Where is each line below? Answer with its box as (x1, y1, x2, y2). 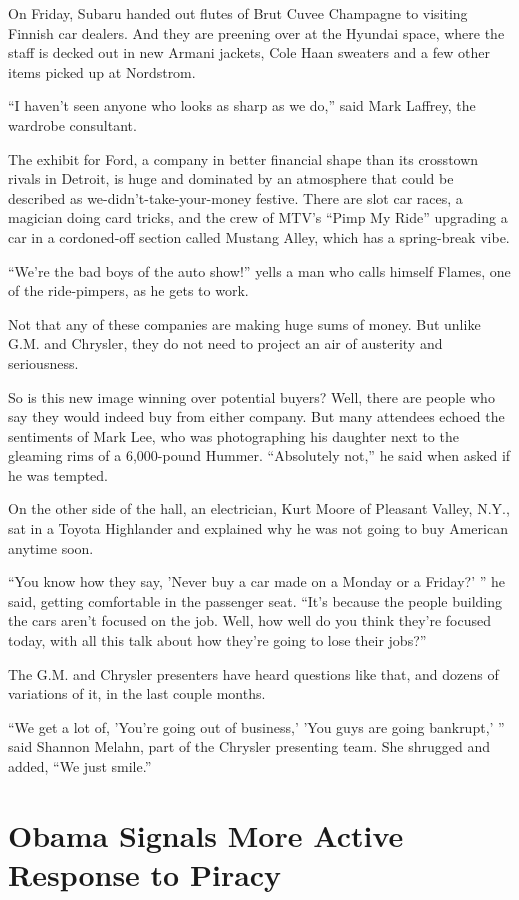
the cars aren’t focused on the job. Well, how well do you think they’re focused (8, 610, 491, 631)
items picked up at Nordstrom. (8, 61, 196, 82)
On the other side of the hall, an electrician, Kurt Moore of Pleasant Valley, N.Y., (8, 498, 510, 519)
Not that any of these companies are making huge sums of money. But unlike (8, 313, 481, 334)
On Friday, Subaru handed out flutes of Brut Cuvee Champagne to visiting (8, 3, 468, 23)
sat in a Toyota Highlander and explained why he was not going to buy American (8, 518, 508, 539)
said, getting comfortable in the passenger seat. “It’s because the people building (8, 590, 503, 611)
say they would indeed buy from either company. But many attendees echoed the (8, 406, 505, 427)
